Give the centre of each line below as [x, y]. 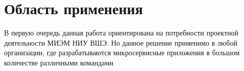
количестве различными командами [59, 62]
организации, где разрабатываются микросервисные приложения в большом [122, 52]
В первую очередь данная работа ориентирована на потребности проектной [121, 33]
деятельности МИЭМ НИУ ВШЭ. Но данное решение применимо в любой [121, 42]
